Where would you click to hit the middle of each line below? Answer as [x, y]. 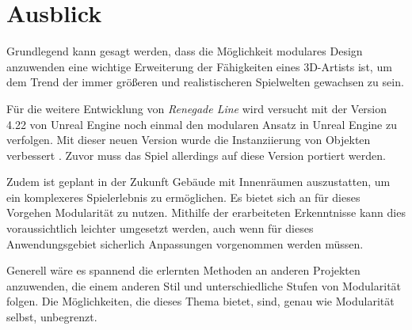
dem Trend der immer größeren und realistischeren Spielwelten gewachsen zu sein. [205, 82]
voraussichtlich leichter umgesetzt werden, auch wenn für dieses [160, 228]
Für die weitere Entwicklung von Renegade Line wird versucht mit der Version [197, 108]
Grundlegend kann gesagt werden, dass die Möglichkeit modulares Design [185, 51]
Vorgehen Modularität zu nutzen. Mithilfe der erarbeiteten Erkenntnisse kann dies [206, 212]
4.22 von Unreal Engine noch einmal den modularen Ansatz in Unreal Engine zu [202, 124]
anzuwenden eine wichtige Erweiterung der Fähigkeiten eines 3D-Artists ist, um [199, 66]
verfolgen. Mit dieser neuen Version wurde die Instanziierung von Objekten [189, 140]
